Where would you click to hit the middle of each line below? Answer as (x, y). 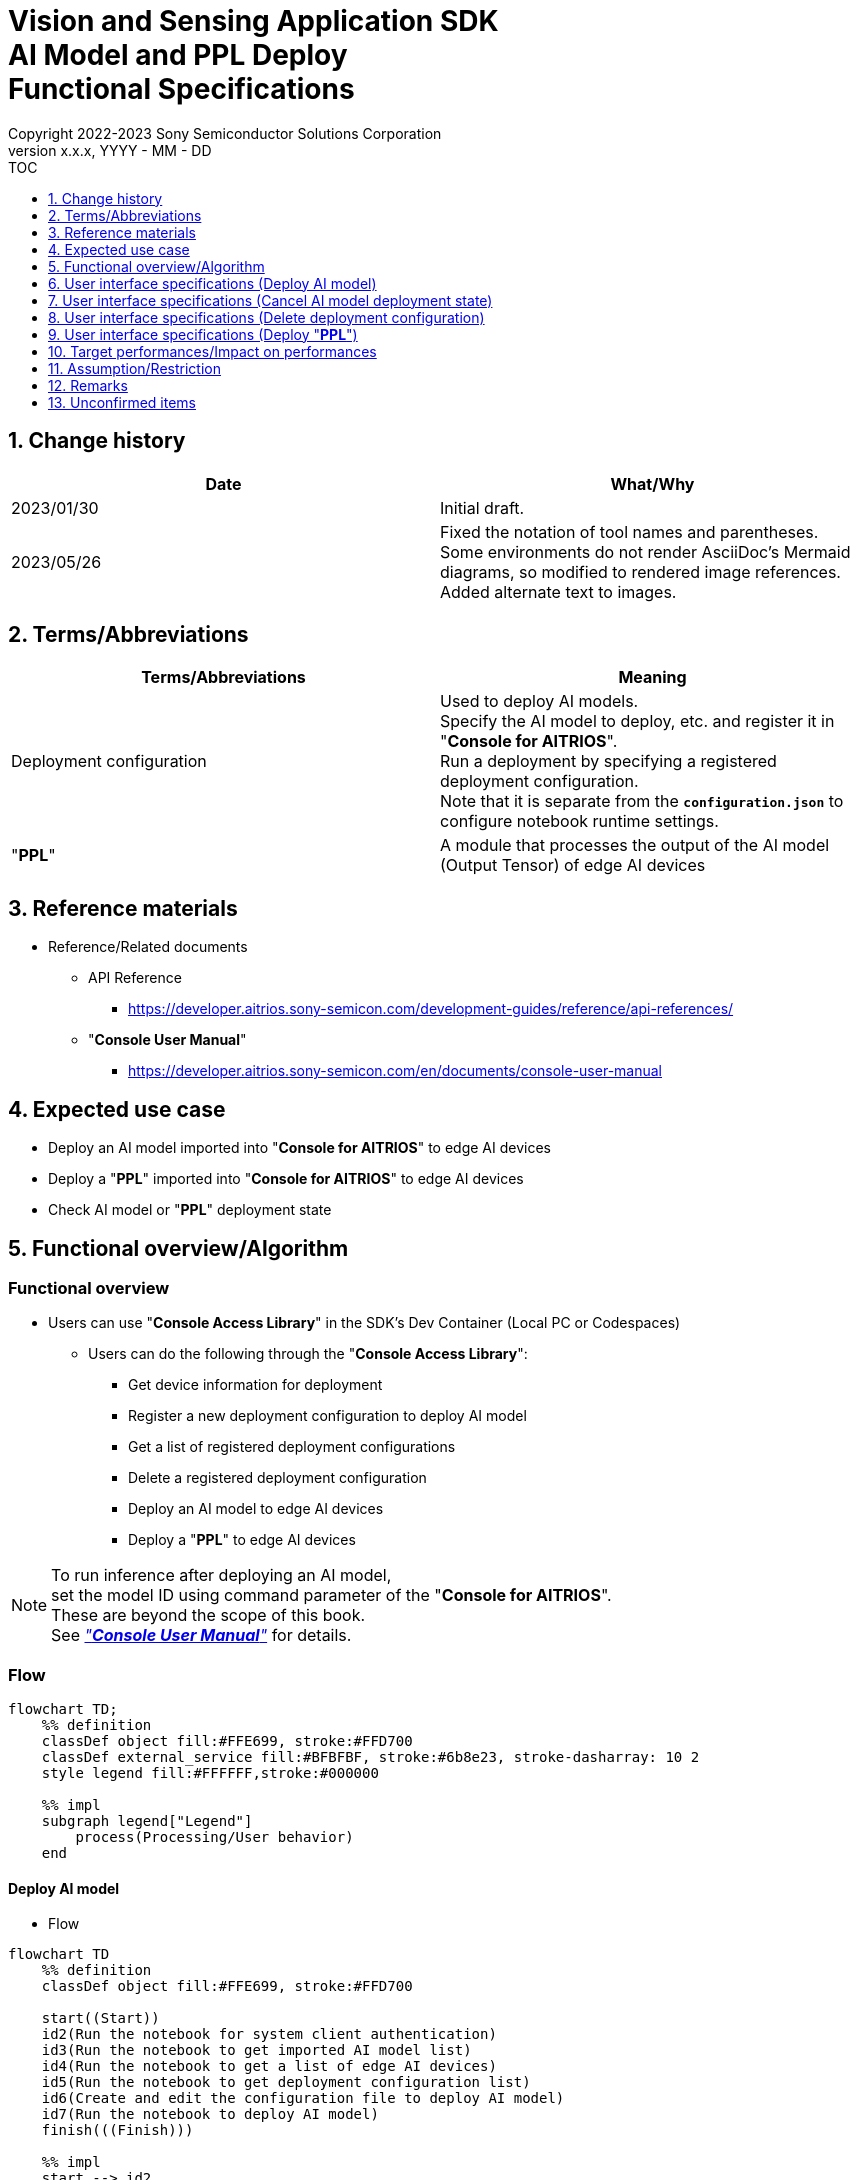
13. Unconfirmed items (122, 402)
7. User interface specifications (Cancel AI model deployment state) (270, 300)
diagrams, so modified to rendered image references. (640, 571)
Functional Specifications (181, 89)
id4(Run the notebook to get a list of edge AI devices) (269, 2066)
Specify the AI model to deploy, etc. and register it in (637, 721)
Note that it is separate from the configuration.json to (642, 801)
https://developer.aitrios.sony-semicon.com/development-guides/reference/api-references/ (431, 1009)
